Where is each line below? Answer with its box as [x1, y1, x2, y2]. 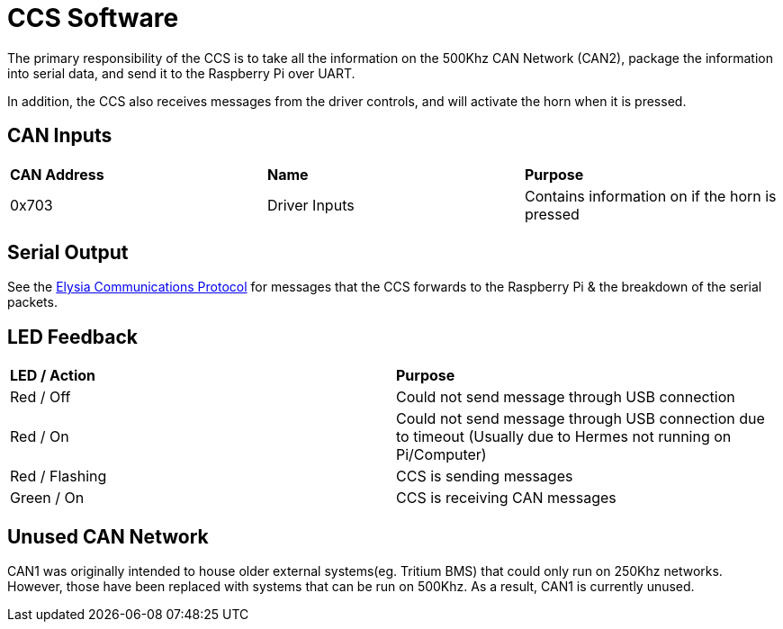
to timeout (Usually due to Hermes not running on [396, 427, 732, 446]
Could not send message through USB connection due [396, 409, 765, 428]
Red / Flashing [10, 467, 107, 486]
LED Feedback [7, 325, 138, 348]
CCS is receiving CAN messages [396, 489, 616, 508]
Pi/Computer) [396, 445, 487, 464]
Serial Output [7, 241, 129, 265]
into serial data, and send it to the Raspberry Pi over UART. [7, 65, 355, 81]
